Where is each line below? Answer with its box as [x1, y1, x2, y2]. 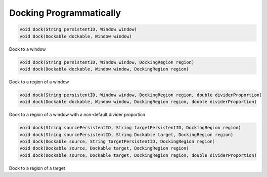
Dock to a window [9, 46, 46, 52]
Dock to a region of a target [9, 165, 65, 171]
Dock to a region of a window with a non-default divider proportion [9, 111, 146, 118]
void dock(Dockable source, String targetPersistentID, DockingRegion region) [19, 139, 215, 144]
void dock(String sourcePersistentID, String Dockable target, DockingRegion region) [19, 132, 233, 138]
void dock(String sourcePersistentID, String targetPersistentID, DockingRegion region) [19, 125, 242, 131]
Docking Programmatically [9, 7, 121, 18]
